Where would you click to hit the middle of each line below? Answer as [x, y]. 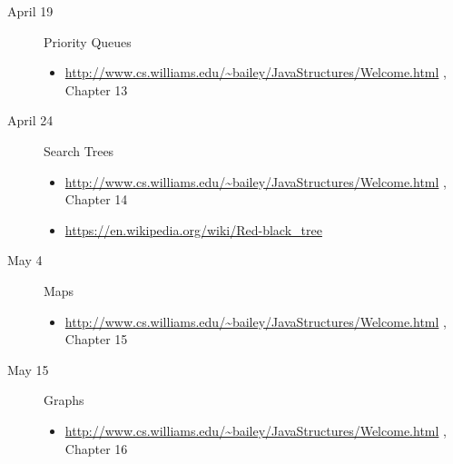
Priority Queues [88, 41]
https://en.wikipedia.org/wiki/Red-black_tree [193, 229]
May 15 [28, 369]
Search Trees [79, 150]
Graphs [64, 400]
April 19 [30, 11]
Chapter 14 [96, 199]
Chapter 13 [96, 89]
